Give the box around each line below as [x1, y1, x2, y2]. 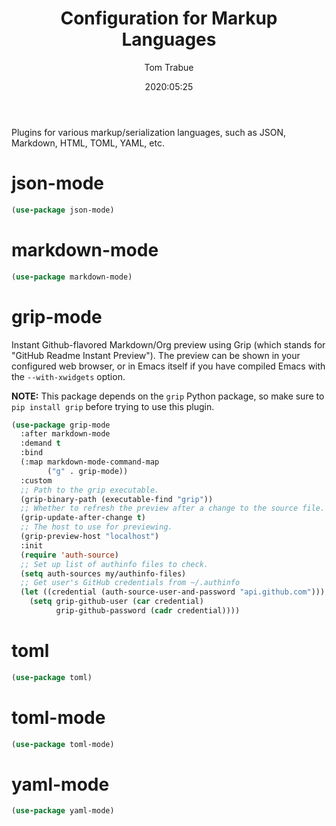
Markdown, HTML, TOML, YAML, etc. [11, 137, 165, 149]
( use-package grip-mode [11, 420, 111, 430]
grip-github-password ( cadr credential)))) [55, 606, 241, 616]
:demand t [20, 438, 61, 449]
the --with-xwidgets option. [11, 370, 126, 382]
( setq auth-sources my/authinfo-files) [20, 568, 187, 579]
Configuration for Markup [60, 7, 278, 30]
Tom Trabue [144, 61, 194, 73]
